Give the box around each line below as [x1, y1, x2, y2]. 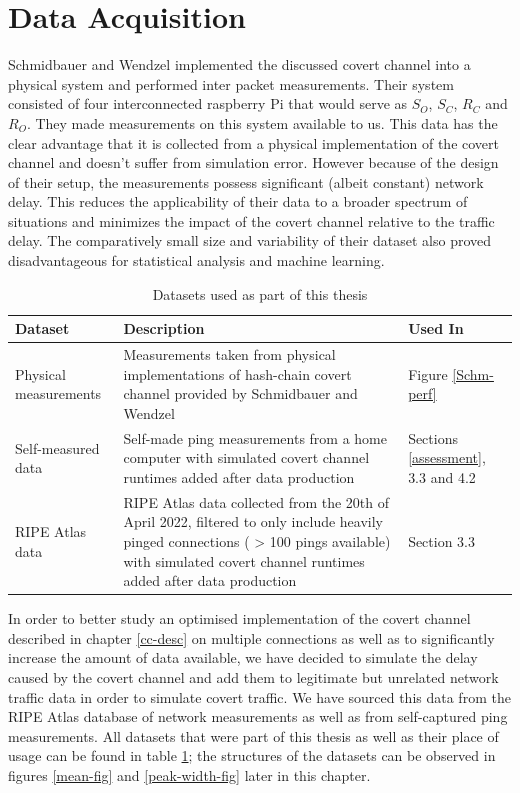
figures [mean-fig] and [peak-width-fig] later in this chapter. [8, 764, 371, 785]
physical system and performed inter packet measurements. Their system [8, 73, 454, 94]
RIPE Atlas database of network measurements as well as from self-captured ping [8, 706, 508, 727]
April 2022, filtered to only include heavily [123, 511, 384, 532]
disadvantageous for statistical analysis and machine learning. [8, 250, 385, 271]
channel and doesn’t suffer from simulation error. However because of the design [8, 152, 499, 173]
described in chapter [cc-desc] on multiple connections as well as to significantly [8, 627, 495, 648]
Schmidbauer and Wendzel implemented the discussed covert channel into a [8, 54, 471, 75]
